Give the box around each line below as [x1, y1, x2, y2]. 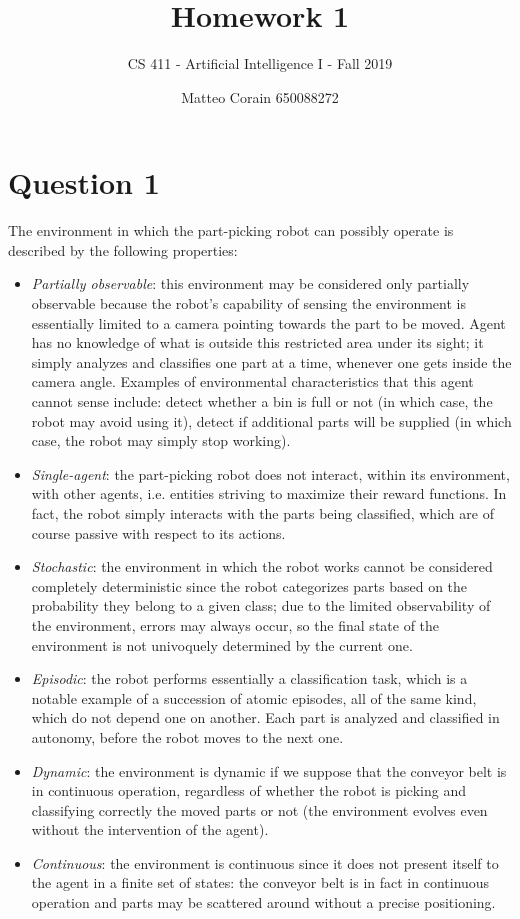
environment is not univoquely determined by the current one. [31, 634, 413, 655]
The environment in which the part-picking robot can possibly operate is [8, 220, 454, 241]
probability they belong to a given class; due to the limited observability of [31, 595, 491, 616]
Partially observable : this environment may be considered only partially [31, 273, 470, 294]
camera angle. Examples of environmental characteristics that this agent [31, 371, 474, 392]
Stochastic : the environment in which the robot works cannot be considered [31, 556, 493, 577]
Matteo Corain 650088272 [181, 86, 339, 107]
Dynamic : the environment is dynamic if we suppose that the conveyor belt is [31, 760, 507, 781]
